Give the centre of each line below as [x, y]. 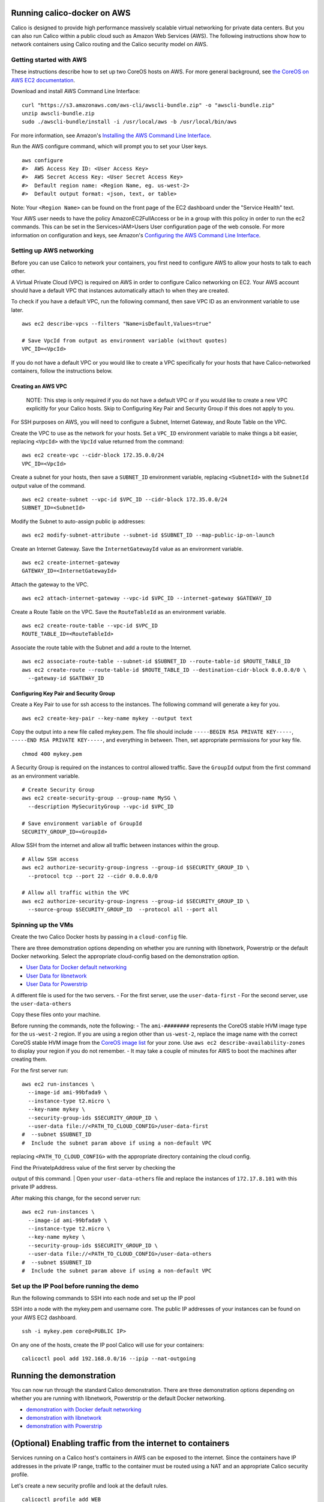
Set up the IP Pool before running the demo [75, 1286]
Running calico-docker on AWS [71, 13]
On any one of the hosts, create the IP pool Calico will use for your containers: [107, 1345]
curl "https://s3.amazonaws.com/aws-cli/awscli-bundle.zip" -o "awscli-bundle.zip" [148, 105]
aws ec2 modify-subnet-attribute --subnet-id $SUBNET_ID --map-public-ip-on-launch [148, 535]
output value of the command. [49, 485]
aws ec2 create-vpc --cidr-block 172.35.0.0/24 [93, 455]
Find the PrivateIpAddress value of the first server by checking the [93, 1167]
